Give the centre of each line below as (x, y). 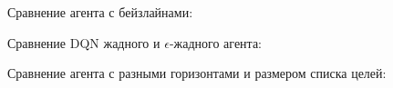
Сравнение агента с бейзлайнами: (100, 12)
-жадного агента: (215, 42)
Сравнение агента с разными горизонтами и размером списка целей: (197, 73)
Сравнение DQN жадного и (84, 42)
